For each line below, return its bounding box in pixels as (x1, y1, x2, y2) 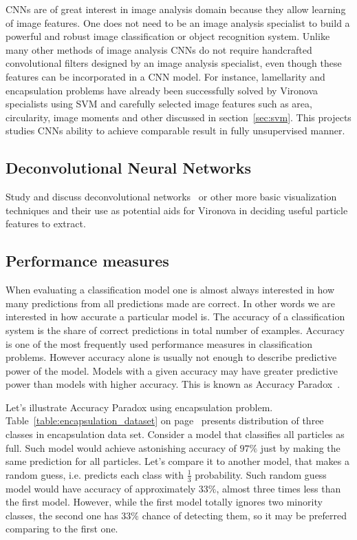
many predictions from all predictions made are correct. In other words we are (6, 295, 335, 310)
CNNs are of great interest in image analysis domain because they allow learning (6, 2, 346, 16)
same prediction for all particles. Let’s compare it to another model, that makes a (6, 454, 349, 468)
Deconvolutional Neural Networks (6, 157, 252, 178)
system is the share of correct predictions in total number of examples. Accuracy (6, 322, 345, 337)
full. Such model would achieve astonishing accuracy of (6, 440, 237, 455)
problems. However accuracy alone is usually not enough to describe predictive (6, 350, 337, 364)
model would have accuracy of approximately (6, 481, 196, 495)
